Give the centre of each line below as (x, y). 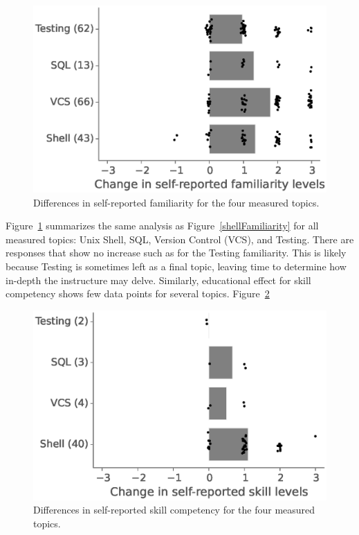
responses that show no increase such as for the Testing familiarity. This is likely (176, 253)
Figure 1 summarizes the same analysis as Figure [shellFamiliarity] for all (162, 226)
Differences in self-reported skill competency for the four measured (174, 510)
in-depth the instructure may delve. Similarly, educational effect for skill (158, 280)
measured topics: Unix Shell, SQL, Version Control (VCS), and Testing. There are (180, 239)
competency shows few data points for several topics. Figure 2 (138, 293)
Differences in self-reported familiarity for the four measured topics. (176, 202)
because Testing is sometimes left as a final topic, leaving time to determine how (176, 266)
